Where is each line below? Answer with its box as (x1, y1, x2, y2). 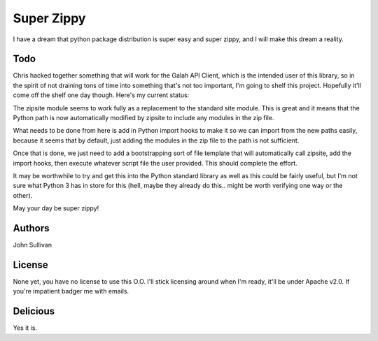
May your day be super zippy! (13, 204, 99, 212)
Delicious (13, 305, 55, 317)
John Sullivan (13, 241, 52, 249)
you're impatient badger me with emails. (13, 287, 129, 296)
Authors (13, 222, 50, 234)
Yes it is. (13, 324, 38, 332)
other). (13, 191, 33, 199)
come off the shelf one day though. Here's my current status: (13, 91, 190, 99)
